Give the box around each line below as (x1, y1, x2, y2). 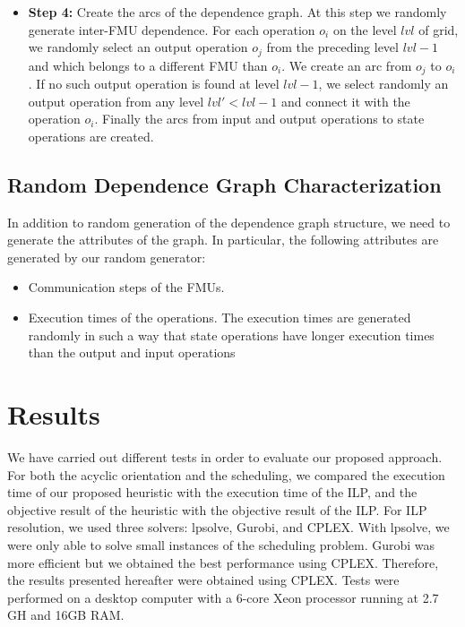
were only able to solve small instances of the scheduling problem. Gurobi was (7, 535, 435, 554)
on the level (332, 20, 397, 39)
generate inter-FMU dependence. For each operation (28, 20, 315, 39)
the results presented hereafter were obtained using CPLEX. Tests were (7, 571, 400, 589)
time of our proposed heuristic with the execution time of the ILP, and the (7, 483, 418, 502)
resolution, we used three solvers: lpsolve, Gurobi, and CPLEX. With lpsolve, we (7, 518, 450, 537)
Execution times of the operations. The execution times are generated (28, 308, 411, 327)
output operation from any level (28, 91, 204, 110)
